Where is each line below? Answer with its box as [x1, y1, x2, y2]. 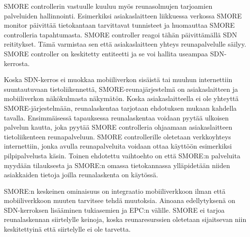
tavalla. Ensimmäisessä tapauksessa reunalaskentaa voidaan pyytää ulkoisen [4, 112, 229, 122]
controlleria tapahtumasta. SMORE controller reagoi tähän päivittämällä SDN [4, 29, 237, 39]
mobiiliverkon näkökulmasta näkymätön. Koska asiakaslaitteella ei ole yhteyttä [4, 93, 239, 103]
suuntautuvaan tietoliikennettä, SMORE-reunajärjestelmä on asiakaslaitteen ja [4, 84, 238, 94]
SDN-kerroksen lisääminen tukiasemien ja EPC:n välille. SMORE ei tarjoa [4, 204, 225, 215]
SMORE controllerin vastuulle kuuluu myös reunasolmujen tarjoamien [4, 1, 213, 11]
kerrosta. [4, 58, 30, 68]
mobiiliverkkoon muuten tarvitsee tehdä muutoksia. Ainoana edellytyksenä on [4, 195, 235, 205]
